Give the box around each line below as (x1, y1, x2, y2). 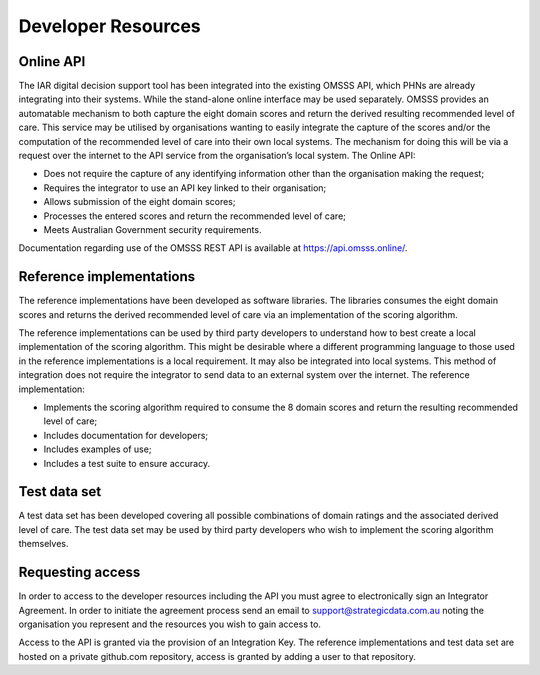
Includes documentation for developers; (43, 429, 209, 441)
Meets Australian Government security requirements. (43, 223, 262, 235)
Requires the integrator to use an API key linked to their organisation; (43, 181, 327, 194)
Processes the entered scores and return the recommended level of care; (43, 210, 347, 222)
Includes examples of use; (43, 443, 152, 455)
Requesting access (18, 564, 141, 581)
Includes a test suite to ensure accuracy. (43, 457, 210, 469)
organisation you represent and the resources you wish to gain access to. (18, 618, 322, 630)
